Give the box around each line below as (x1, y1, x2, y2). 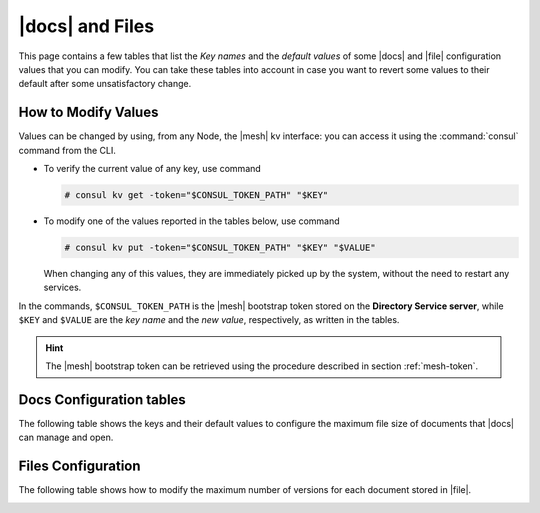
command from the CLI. (18, 144, 117, 156)
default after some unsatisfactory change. (18, 78, 192, 90)
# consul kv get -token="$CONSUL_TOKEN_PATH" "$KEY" (64, 190, 329, 200)
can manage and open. (18, 431, 114, 444)
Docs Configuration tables (18, 391, 187, 408)
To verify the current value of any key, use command (43, 163, 262, 175)
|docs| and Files (18, 15, 155, 37)
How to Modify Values (18, 104, 159, 121)
